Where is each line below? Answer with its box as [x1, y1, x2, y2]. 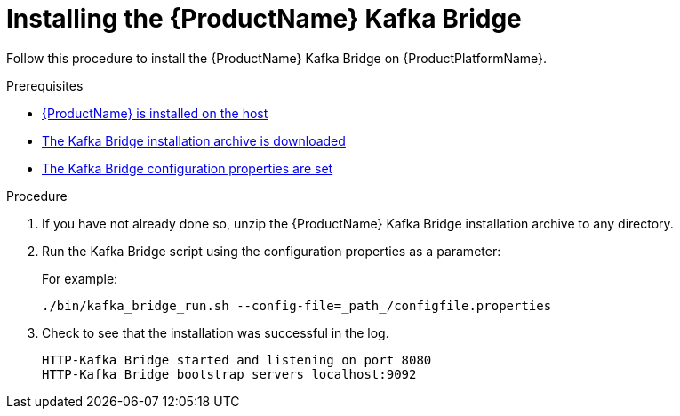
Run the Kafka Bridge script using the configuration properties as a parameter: [42, 243, 501, 259]
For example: [42, 270, 118, 286]
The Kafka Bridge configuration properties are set [42, 160, 333, 176]
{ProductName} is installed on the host [42, 105, 268, 121]
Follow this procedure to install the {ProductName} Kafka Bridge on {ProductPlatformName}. [6, 50, 548, 66]
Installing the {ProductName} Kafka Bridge [6, 4, 522, 34]
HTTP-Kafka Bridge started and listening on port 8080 [42, 352, 432, 367]
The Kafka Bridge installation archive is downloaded [42, 132, 346, 148]
